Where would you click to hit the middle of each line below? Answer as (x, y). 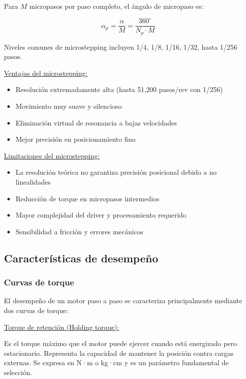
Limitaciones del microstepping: (52, 155)
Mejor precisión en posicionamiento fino (75, 139)
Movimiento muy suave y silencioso (69, 106)
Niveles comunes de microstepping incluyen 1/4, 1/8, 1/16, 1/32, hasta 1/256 (121, 47)
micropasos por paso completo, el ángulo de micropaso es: (116, 6)
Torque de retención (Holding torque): (62, 327)
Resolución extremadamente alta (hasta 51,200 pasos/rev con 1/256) (119, 89)
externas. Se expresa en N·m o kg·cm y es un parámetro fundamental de (116, 363)
